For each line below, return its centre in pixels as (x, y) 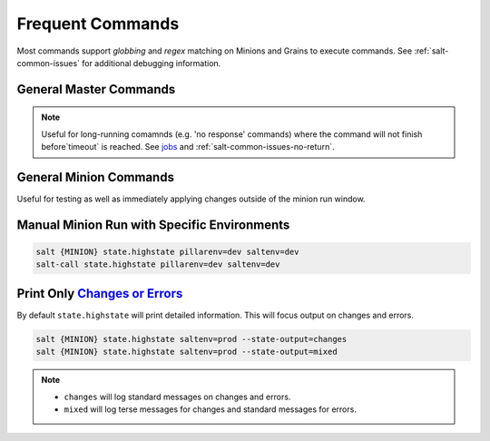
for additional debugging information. (152, 63)
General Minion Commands (95, 177)
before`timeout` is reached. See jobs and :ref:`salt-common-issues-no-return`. (188, 147)
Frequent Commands (98, 24)
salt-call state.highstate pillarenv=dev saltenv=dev (158, 265)
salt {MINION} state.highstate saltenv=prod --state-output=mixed (186, 352)
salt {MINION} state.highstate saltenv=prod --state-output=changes (191, 339)
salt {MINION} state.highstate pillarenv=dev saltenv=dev (167, 252)
